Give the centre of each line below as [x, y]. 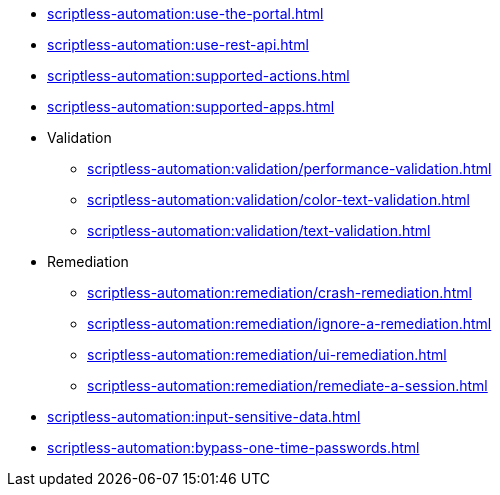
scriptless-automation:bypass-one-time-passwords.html [233, 447]
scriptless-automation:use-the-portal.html [185, 13]
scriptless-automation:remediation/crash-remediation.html [279, 292]
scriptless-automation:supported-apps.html [191, 106]
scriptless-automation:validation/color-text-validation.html [278, 199]
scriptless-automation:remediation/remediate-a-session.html [287, 385]
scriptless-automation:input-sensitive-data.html [204, 416]
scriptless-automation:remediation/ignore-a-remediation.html [289, 323]
